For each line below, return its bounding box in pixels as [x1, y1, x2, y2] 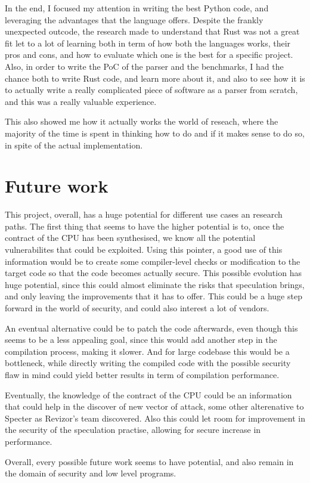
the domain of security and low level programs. [5, 467, 176, 479]
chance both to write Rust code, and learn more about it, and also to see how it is [5, 72, 305, 84]
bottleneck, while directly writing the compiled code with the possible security [5, 357, 291, 369]
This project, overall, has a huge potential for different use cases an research [5, 208, 283, 221]
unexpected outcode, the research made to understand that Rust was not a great [5, 25, 300, 38]
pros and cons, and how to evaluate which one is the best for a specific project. [5, 48, 293, 61]
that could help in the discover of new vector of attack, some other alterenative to [5, 400, 304, 413]
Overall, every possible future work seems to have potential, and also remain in [5, 455, 294, 467]
